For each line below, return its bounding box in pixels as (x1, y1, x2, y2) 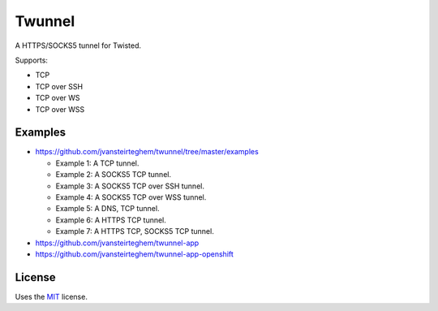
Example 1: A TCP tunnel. (55, 158, 140, 168)
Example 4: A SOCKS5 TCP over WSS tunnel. (55, 192, 207, 202)
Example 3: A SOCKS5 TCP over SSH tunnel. (55, 181, 204, 191)
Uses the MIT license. (15, 292, 88, 301)
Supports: (15, 55, 49, 65)
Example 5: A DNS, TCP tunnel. (55, 204, 160, 214)
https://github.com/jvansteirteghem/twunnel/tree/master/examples (35, 147, 259, 157)
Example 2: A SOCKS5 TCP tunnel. (55, 170, 172, 179)
